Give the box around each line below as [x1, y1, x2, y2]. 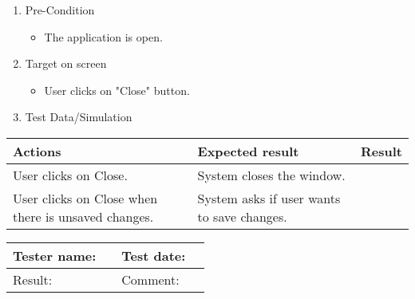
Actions [13, 141, 61, 160]
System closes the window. [197, 165, 346, 184]
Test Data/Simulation [25, 108, 132, 125]
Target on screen [25, 55, 107, 72]
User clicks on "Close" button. [44, 81, 190, 98]
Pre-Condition [25, 2, 95, 18]
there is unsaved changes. [13, 207, 154, 226]
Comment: [121, 269, 180, 289]
